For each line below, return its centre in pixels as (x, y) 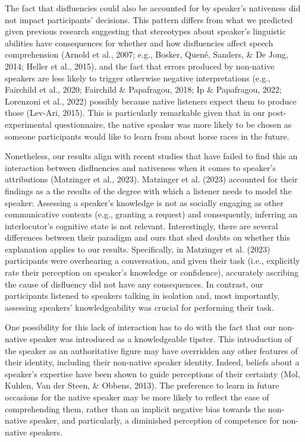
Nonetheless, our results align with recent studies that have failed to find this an (151, 156)
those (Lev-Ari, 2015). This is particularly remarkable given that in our (135, 113)
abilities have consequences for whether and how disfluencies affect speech (139, 42)
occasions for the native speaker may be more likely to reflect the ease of (137, 397)
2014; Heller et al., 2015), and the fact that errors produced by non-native (140, 66)
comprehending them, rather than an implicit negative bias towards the (135, 408)
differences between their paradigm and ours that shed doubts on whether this (147, 237)
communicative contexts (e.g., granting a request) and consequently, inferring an (151, 214)
